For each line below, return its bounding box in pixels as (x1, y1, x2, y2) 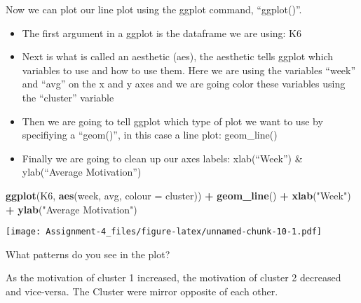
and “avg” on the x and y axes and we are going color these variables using (22, 76, 346, 91)
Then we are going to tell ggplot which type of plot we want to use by (22, 113, 323, 128)
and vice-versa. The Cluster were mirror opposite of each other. (6, 283, 278, 298)
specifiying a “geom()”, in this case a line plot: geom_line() (22, 127, 278, 142)
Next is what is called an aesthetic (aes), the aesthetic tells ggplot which (22, 49, 334, 64)
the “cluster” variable (22, 90, 114, 104)
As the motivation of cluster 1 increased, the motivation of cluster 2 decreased (6, 270, 341, 285)
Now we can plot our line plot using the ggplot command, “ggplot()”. (6, 2, 302, 16)
